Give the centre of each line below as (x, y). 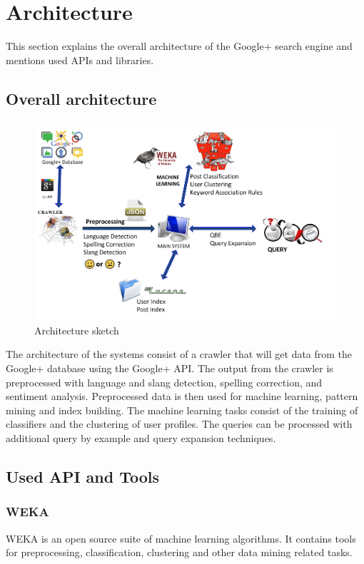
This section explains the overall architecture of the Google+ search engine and (179, 46)
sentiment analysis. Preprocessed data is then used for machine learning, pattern (182, 396)
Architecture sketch (77, 330)
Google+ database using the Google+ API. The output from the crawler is (170, 368)
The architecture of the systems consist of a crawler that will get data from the (179, 354)
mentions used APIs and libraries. (80, 60)
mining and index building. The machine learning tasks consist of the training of (182, 410)
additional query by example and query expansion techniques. (141, 437)
